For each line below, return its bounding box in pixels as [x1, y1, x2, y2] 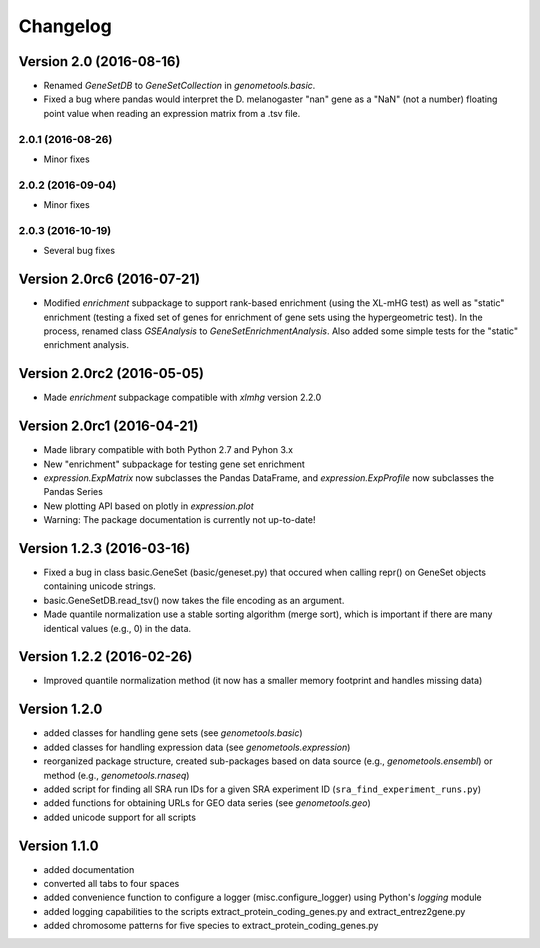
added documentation [43, 863, 135, 875]
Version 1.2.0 [18, 701, 103, 718]
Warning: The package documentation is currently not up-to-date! [43, 514, 316, 526]
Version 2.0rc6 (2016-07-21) [18, 271, 200, 288]
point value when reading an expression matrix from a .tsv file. [43, 107, 301, 119]
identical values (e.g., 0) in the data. [43, 622, 192, 634]
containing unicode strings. [43, 580, 157, 592]
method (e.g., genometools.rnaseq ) [43, 769, 190, 781]
